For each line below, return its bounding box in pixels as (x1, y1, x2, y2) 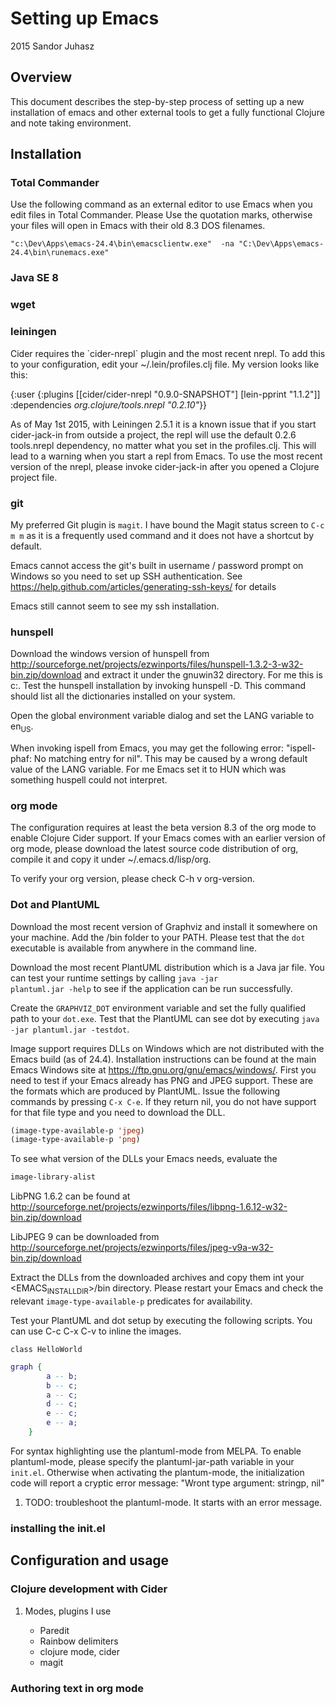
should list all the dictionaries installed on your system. (10, 690, 236, 702)
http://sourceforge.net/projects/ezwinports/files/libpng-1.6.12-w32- (10, 1201, 288, 1213)
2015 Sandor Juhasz (10, 40, 95, 52)
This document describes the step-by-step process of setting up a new (10, 95, 305, 107)
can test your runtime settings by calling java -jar (10, 972, 219, 984)
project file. (10, 471, 58, 483)
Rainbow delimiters (39, 1635, 119, 1647)
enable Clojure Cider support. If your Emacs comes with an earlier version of (10, 832, 326, 844)
